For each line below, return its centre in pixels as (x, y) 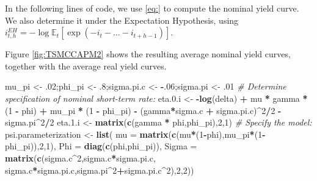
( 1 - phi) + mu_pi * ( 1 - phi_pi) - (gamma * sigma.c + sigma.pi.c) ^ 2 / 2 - (143, 110)
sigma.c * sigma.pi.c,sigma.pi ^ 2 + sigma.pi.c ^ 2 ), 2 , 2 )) (100, 170)
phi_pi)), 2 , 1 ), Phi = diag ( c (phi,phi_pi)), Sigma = (101, 146)
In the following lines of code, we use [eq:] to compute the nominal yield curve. (152, 8)
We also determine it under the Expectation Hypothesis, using (122, 20)
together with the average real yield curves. (86, 66)
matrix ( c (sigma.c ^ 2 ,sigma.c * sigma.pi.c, (80, 158)
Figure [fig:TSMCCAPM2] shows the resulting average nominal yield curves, (148, 54)
